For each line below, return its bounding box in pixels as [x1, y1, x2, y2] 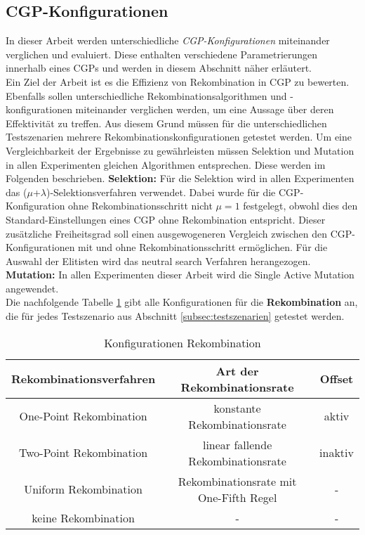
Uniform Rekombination [24, 481, 142, 498]
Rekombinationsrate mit [178, 472, 297, 489]
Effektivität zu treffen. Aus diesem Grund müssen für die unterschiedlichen [6, 115, 327, 130]
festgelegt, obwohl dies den [243, 198, 358, 213]
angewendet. [6, 281, 59, 295]
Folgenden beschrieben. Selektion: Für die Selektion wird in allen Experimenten [6, 171, 354, 186]
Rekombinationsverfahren [11, 370, 156, 387]
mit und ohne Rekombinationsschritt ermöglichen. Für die [78, 240, 328, 254]
